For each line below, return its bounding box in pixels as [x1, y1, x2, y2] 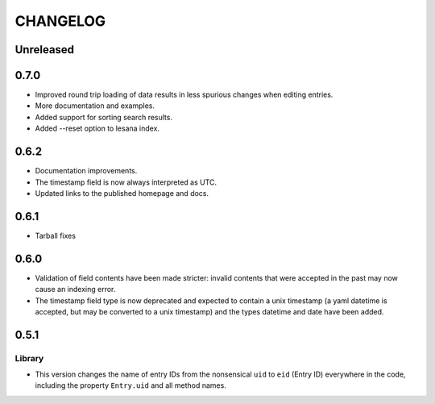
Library [14, 352, 44, 364]
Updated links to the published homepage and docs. [35, 188, 209, 198]
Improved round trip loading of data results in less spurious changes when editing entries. [35, 90, 333, 100]
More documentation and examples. [35, 101, 155, 110]
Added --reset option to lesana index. [35, 123, 160, 133]
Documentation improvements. [35, 166, 138, 176]
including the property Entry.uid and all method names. [35, 381, 227, 390]
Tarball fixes [35, 231, 77, 240]
